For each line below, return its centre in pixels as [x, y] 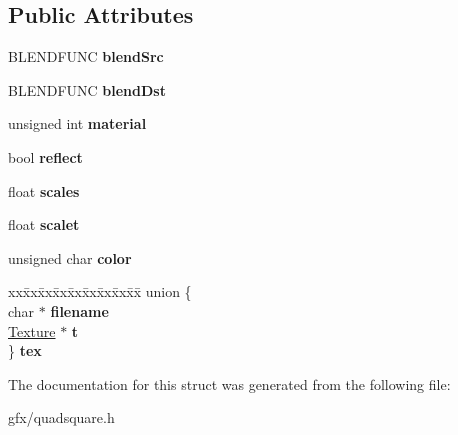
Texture [32, 330]
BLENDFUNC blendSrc [86, 56]
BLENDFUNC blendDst [87, 89]
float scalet [44, 224]
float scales [44, 190]
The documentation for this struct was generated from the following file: [229, 383]
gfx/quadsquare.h [61, 417]
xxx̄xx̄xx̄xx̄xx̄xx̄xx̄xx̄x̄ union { [100, 291]
